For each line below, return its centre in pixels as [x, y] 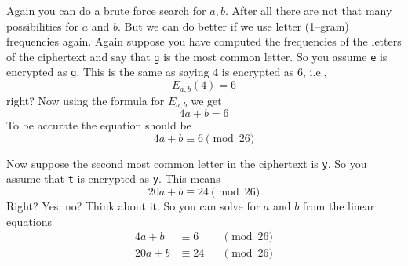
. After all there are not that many [308, 10]
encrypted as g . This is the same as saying [108, 72]
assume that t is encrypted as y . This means [113, 179]
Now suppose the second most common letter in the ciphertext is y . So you [187, 163]
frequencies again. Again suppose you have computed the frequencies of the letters [204, 41]
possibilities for [43, 26]
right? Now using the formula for [86, 100]
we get [206, 100]
